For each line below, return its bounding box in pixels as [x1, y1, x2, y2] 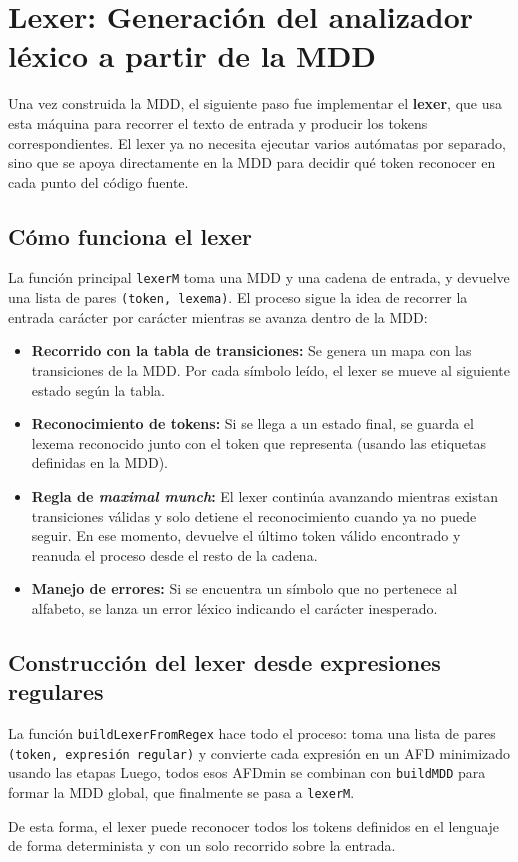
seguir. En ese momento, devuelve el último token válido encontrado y [31, 525, 461, 546]
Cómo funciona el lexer [8, 220, 253, 251]
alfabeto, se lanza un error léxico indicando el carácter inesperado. [31, 597, 438, 618]
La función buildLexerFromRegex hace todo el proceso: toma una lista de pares [8, 723, 496, 744]
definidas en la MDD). [31, 452, 169, 473]
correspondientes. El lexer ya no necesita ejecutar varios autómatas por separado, [8, 132, 506, 153]
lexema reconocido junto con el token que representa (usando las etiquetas [31, 432, 487, 453]
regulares [8, 676, 104, 707]
